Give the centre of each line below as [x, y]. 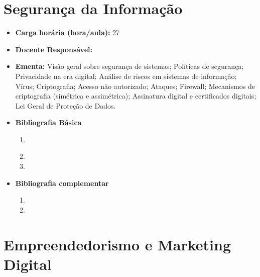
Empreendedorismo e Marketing [117, 244]
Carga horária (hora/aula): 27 [68, 32]
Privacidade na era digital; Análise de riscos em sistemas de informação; [126, 76]
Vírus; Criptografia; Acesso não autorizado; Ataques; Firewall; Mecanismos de [135, 86]
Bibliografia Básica [48, 122]
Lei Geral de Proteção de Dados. [66, 105]
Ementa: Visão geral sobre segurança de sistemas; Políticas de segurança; [129, 66]
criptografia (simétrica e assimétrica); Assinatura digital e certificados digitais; [136, 96]
